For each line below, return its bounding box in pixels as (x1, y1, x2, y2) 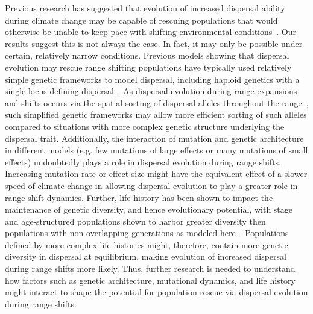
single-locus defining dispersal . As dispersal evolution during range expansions (5, 85, 297, 97)
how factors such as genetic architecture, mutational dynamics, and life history (5, 274, 296, 286)
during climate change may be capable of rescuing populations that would (5, 13, 278, 26)
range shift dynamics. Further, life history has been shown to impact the (5, 191, 273, 203)
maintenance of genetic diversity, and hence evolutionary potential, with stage (5, 203, 293, 216)
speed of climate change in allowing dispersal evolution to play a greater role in (5, 179, 298, 191)
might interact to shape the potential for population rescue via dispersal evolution (5, 286, 308, 298)
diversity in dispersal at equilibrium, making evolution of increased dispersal (5, 250, 286, 263)
